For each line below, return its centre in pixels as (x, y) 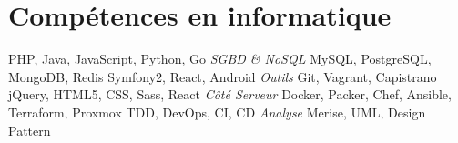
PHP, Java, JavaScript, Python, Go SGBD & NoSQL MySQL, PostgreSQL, (220, 59)
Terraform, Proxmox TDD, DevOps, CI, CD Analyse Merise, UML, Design (217, 112)
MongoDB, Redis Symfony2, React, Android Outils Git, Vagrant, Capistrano (223, 76)
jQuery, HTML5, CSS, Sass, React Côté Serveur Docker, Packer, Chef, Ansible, (230, 94)
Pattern (30, 130)
